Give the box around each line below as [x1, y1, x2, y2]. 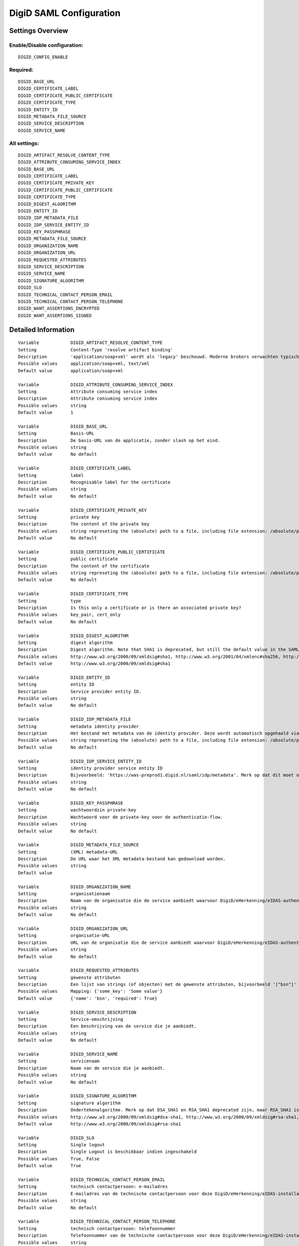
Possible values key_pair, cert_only [18, 612, 121, 618]
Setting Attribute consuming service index [18, 389, 157, 394]
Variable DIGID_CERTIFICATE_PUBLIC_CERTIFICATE [18, 549, 165, 555]
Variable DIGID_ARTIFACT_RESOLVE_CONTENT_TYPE [18, 340, 163, 346]
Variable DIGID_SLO [18, 1135, 95, 1141]
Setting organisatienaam [18, 891, 111, 897]
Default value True [18, 1163, 82, 1169]
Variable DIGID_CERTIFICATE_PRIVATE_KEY [18, 507, 147, 513]
